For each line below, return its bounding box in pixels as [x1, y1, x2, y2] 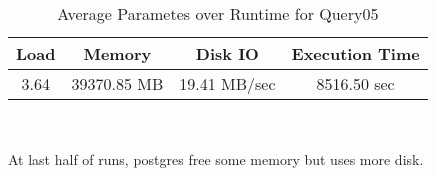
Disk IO [195, 42, 259, 65]
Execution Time [291, 42, 420, 65]
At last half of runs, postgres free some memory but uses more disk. [8, 148, 424, 169]
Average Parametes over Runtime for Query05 [57, 2, 379, 25]
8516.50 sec [316, 72, 395, 95]
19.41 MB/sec [179, 72, 276, 95]
